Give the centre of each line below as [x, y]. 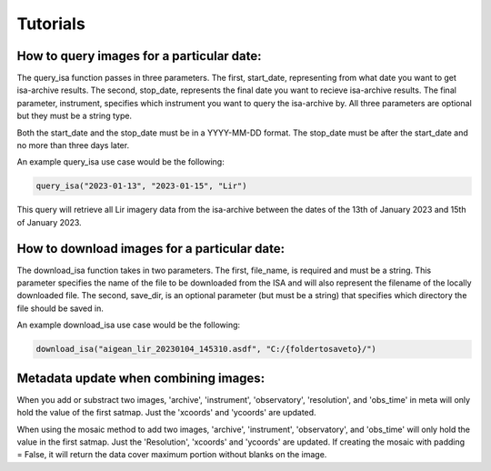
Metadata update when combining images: [141, 378]
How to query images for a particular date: [140, 56]
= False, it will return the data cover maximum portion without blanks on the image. [172, 455]
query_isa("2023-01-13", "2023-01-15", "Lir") [141, 186]
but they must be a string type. [74, 116]
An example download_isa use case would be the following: [129, 325]
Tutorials [51, 24]
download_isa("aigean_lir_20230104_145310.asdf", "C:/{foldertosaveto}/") [206, 349]
